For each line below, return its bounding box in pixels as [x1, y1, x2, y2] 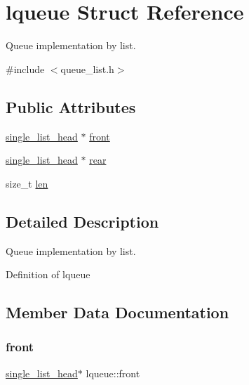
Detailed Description [6, 210, 159, 232]
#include [6, 61, 45, 76]
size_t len [6, 176, 48, 190]
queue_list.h [60, 61, 114, 76]
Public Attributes [6, 96, 136, 117]
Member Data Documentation [6, 301, 229, 323]
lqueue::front [86, 365, 140, 380]
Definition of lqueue [6, 267, 90, 282]
